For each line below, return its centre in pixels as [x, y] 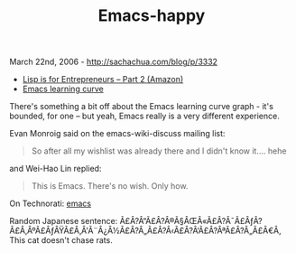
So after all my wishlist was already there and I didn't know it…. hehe [159, 151]
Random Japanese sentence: [64, 221]
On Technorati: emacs [51, 203]
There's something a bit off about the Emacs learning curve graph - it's [141, 107]
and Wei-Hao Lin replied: [55, 169]
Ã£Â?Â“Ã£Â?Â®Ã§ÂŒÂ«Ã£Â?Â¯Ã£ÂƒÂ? [191, 221]
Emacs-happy [152, 16]
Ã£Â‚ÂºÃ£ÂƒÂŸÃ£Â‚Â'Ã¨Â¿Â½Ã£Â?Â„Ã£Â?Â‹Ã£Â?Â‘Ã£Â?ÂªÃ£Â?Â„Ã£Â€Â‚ [145, 230]
